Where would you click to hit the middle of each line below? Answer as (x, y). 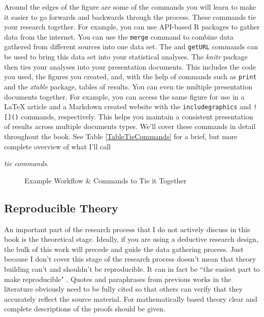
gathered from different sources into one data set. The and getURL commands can (131, 46)
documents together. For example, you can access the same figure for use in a (124, 96)
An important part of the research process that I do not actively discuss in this (127, 229)
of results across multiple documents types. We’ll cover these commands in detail (130, 126)
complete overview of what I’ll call (58, 146)
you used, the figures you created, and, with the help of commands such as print (130, 76)
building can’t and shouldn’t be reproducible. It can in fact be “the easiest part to (132, 268)
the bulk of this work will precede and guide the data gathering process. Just (124, 249)
